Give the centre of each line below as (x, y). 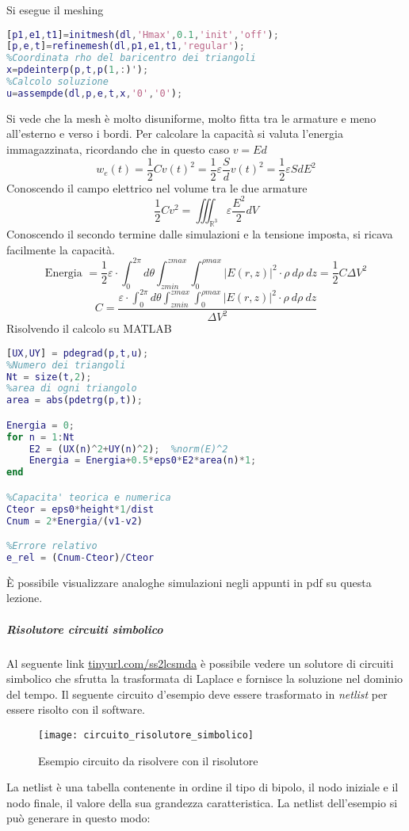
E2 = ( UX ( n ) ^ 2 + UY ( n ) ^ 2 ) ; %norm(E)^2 (128, 449)
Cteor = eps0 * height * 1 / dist (80, 509)
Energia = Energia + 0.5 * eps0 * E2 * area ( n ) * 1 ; (143, 461)
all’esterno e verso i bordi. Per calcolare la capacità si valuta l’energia (175, 133)
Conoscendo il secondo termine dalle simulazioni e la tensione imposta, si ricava (200, 234)
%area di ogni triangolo (72, 389)
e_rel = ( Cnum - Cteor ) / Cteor (80, 558)
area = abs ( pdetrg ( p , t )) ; (75, 400)
